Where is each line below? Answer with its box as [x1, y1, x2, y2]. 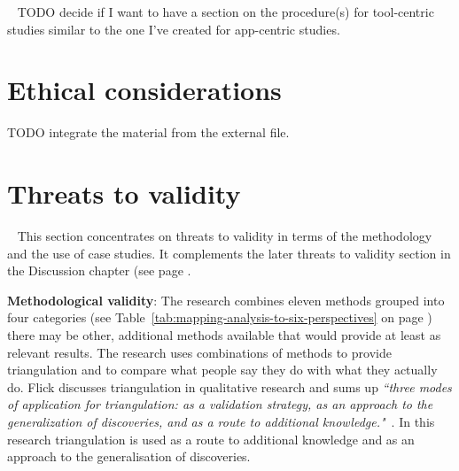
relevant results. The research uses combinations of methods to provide [7, 343, 392, 361]
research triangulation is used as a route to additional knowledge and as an [7, 429, 415, 448]
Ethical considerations [7, 72, 282, 108]
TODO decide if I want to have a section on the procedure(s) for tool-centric [17, 3, 434, 20]
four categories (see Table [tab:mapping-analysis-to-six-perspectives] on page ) [7, 308, 432, 327]
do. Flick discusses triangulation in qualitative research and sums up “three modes [7, 377, 452, 396]
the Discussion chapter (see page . [7, 261, 191, 280]
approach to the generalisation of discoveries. [7, 447, 251, 466]
